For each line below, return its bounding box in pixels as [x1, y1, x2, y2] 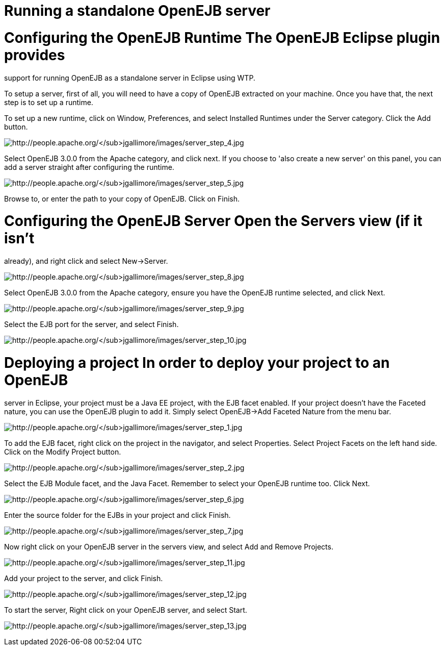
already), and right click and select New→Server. [4, 257, 168, 265]
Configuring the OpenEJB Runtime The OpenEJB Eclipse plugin [4, 29, 440, 46]
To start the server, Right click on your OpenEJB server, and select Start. [4, 605, 247, 614]
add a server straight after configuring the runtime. [4, 162, 174, 171]
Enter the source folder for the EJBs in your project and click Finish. [4, 510, 231, 519]
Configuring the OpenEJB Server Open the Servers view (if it [4, 212, 423, 230]
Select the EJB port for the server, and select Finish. [4, 320, 179, 329]
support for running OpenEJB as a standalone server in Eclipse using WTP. [4, 73, 255, 82]
